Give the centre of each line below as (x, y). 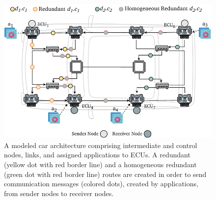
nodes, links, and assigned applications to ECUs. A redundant (97, 155)
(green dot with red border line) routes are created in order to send (105, 174)
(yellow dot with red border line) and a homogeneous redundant (100, 164)
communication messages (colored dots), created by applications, (101, 184)
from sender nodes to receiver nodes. (59, 193)
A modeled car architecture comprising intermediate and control (101, 145)
